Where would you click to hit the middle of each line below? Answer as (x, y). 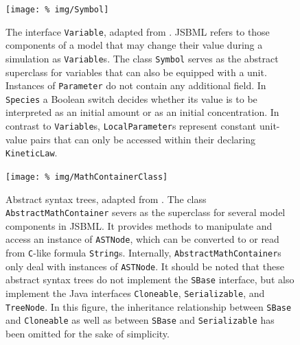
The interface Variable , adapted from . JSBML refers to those (138, 31)
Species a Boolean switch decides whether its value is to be (131, 98)
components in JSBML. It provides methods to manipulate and (139, 225)
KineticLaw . (32, 153)
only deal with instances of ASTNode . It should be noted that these (145, 266)
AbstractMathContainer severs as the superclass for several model (146, 212)
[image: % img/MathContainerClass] (87, 177)
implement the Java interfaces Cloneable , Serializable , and (135, 293)
